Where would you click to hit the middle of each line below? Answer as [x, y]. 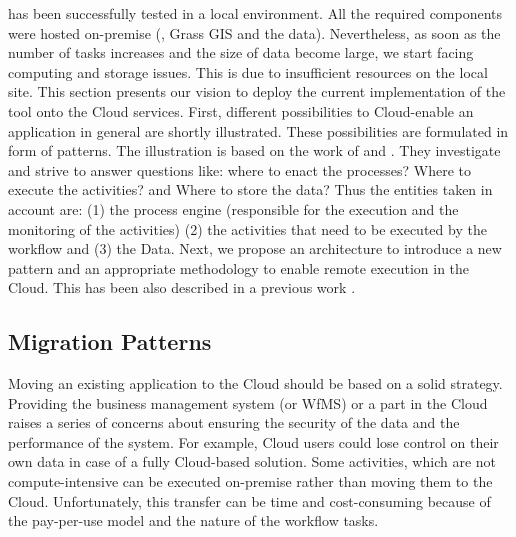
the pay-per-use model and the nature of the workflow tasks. [193, 520]
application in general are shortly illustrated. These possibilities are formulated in [258, 130]
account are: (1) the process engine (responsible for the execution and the [233, 208]
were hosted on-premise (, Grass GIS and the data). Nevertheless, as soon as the [254, 32]
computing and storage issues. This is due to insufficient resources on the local [248, 71]
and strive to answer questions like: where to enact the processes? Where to [240, 169]
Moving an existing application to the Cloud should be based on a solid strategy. [255, 383]
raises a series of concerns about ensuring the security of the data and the [234, 422]
